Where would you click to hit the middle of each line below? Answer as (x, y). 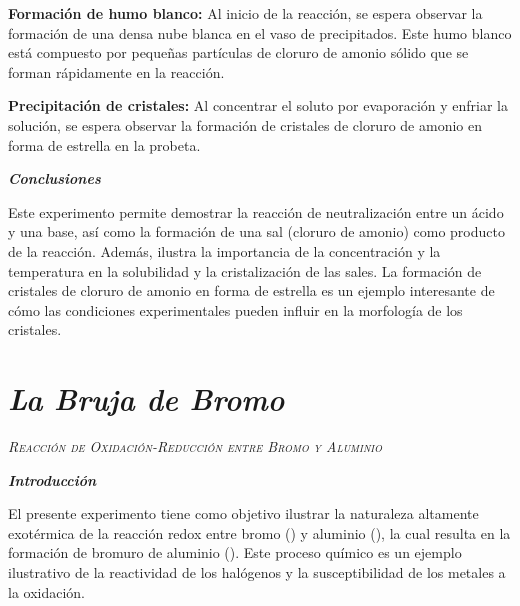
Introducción (52, 479)
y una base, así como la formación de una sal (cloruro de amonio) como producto (256, 231)
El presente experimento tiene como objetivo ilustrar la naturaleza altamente (243, 513)
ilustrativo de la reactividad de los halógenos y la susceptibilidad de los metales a (257, 572)
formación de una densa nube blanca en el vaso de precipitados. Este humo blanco (260, 32)
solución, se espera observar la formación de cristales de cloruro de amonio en (245, 124)
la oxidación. (47, 591)
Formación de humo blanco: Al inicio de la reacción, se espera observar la (245, 13)
